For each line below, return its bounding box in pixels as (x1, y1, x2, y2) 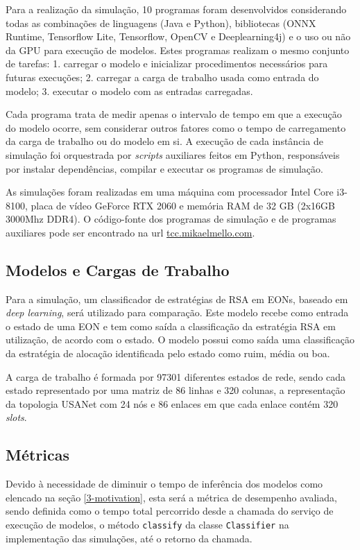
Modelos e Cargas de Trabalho (6, 259, 230, 280)
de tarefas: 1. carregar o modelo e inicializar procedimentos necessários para (6, 56, 328, 71)
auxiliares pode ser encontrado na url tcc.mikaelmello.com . (6, 225, 255, 239)
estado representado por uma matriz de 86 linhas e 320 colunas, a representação (6, 383, 345, 397)
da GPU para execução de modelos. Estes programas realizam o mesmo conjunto (6, 42, 350, 57)
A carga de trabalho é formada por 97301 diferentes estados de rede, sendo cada (6, 369, 346, 384)
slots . (6, 410, 27, 424)
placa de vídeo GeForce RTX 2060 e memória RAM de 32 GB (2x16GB (31, 198, 335, 212)
